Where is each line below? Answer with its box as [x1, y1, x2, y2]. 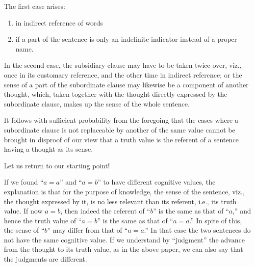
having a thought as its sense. [4, 144, 93, 154]
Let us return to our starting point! [4, 160, 110, 170]
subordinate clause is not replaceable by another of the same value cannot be [4, 124, 235, 134]
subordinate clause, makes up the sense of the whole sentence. [4, 98, 190, 108]
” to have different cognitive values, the [98, 177, 216, 187]
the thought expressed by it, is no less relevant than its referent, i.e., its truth [4, 196, 237, 206]
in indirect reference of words [15, 17, 103, 27]
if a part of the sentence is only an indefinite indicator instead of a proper [15, 34, 237, 44]
